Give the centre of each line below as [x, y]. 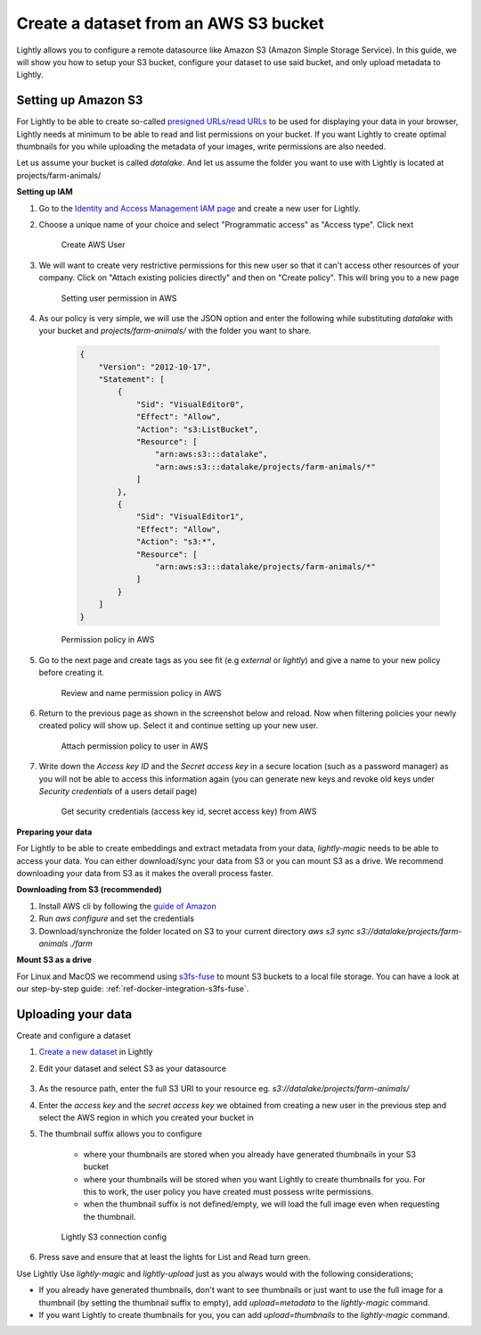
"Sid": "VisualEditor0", [190, 404]
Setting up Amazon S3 [80, 100]
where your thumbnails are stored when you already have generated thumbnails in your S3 [249, 1154]
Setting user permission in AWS [119, 298]
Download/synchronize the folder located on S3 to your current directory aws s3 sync [197, 931]
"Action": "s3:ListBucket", [197, 429]
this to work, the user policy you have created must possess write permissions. [228, 1191]
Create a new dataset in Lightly [96, 1052]
